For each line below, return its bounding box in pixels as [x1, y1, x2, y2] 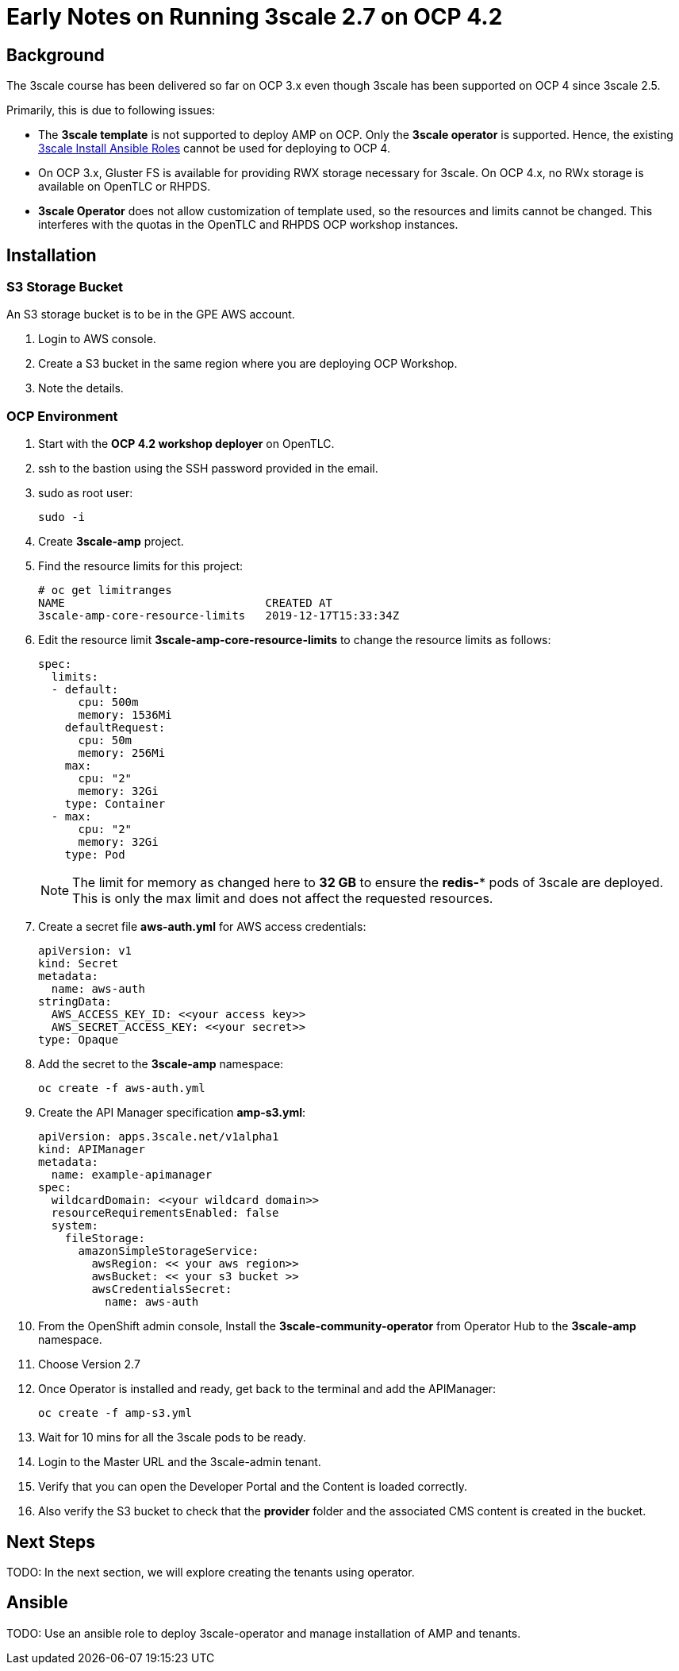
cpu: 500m [78, 696, 139, 709]
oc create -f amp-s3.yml [38, 1407, 192, 1420]
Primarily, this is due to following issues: [6, 103, 216, 118]
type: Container [64, 797, 166, 811]
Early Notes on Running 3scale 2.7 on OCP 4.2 [6, 3, 503, 30]
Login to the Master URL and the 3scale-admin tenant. [38, 1455, 321, 1469]
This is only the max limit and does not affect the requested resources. [72, 890, 493, 907]
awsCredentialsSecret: [91, 1283, 232, 1296]
